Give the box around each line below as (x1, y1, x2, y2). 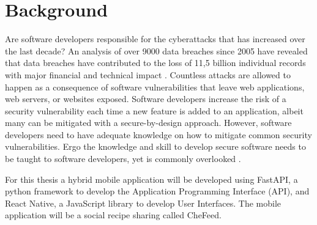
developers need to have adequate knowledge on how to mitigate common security (5, 128, 312, 141)
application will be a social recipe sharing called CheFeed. (5, 208, 222, 221)
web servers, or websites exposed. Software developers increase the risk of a (5, 92, 286, 105)
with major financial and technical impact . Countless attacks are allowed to (5, 68, 291, 81)
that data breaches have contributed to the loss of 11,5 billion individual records (5, 56, 306, 69)
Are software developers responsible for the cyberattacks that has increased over (5, 32, 305, 45)
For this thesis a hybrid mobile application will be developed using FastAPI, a (5, 172, 298, 185)
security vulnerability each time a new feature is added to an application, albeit (5, 104, 304, 117)
